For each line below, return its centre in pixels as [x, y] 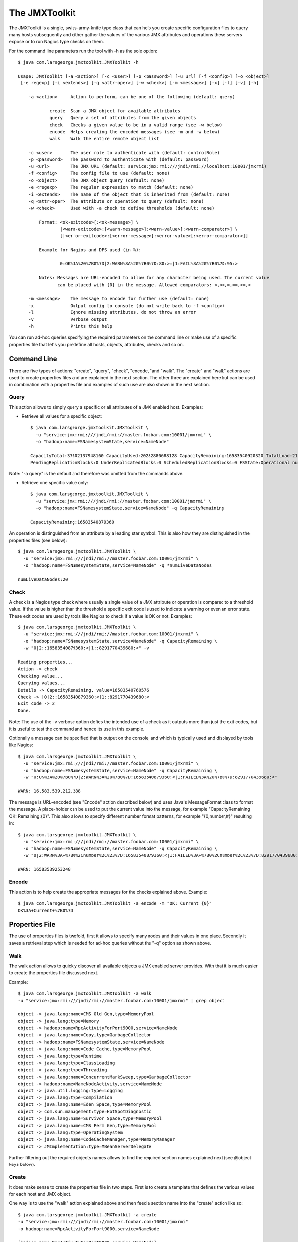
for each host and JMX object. [40, 1194]
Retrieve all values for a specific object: [62, 416]
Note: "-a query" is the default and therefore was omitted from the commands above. [96, 473]
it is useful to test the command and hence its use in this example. [77, 729]
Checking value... [40, 676]
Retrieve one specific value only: [55, 483]
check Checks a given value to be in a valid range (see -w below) [136, 125]
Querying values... [42, 683]
